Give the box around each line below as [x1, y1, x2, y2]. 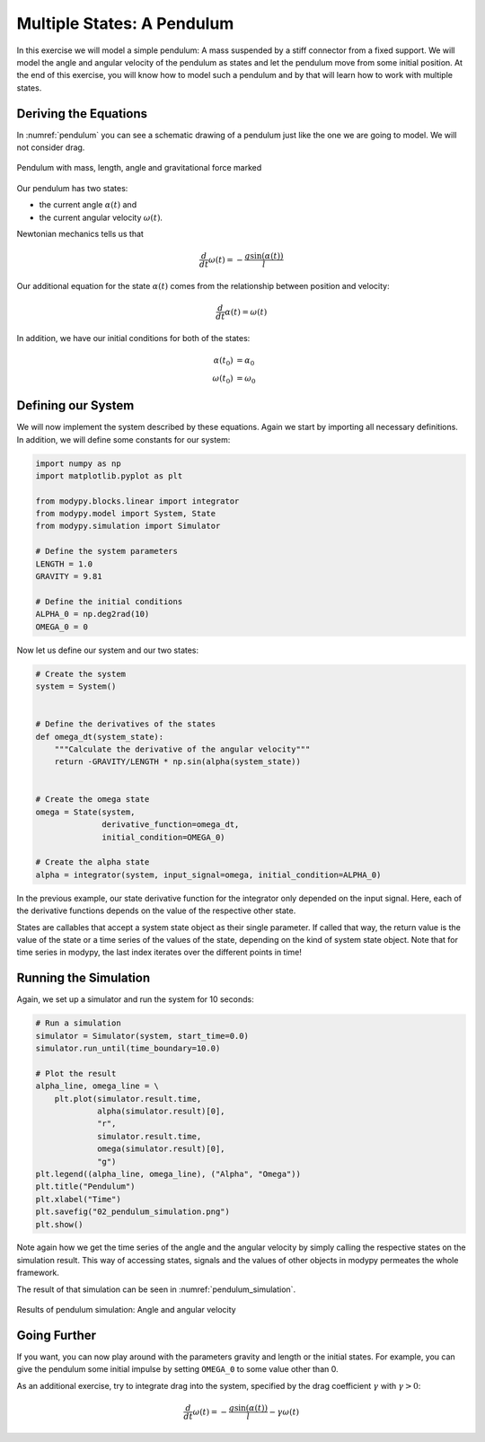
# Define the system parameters [35, 546, 179, 557]
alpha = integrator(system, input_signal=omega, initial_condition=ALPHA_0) [35, 869, 382, 880]
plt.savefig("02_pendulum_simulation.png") [35, 1207, 231, 1217]
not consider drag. [16, 142, 85, 153]
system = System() [35, 681, 117, 691]
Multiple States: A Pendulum [16, 13, 234, 33]
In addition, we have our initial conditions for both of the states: [16, 332, 251, 343]
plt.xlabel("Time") [35, 1194, 121, 1204]
